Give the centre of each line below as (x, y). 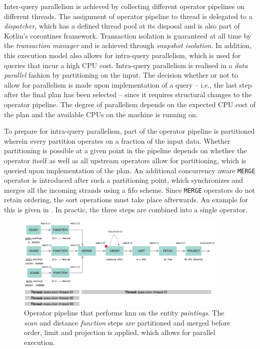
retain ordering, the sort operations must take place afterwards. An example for (126, 200)
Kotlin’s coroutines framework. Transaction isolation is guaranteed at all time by (128, 35)
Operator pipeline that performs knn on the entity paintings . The (124, 313)
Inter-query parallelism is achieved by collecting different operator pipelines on (124, 6)
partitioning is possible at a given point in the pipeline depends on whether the (125, 150)
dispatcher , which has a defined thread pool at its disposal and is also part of (122, 26)
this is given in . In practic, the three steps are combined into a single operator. (126, 209)
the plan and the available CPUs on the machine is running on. (101, 114)
